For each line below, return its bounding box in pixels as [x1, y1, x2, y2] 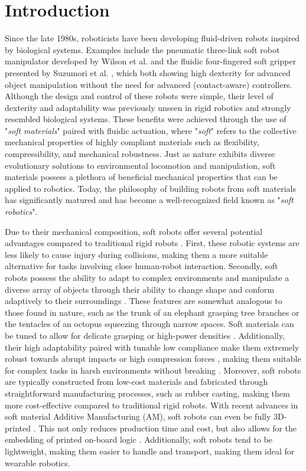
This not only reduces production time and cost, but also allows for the [38, 421, 297, 434]
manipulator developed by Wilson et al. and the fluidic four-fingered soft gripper [5, 55, 297, 67]
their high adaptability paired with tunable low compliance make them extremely [5, 341, 300, 353]
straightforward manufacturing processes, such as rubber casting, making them [5, 387, 290, 399]
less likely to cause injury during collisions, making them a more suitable [5, 248, 268, 260]
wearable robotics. [5, 456, 70, 469]
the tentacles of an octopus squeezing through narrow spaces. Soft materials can [5, 318, 294, 330]
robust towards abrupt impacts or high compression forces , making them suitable [5, 352, 301, 365]
